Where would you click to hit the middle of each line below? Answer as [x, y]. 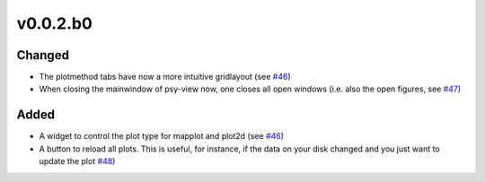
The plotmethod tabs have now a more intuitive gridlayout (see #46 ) [165, 77]
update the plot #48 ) [77, 161]
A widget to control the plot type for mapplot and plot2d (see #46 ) [162, 136]
